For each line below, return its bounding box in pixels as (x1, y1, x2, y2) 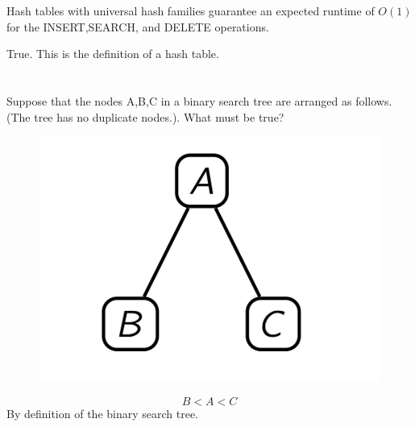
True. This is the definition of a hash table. (6, 45, 219, 62)
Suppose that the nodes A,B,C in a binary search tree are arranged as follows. (6, 93, 392, 110)
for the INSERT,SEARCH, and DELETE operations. (6, 18, 269, 35)
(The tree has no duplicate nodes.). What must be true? (6, 108, 284, 125)
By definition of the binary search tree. (6, 404, 199, 421)
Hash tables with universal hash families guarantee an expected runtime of (6, 2, 375, 19)
